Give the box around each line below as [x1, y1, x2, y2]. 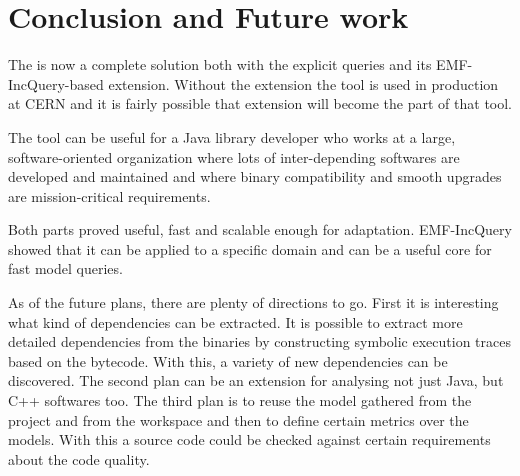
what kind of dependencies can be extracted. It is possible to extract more [8, 311, 463, 332]
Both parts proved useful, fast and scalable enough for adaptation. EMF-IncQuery [8, 219, 512, 240]
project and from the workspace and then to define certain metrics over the [8, 409, 469, 430]
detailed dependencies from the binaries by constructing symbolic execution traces [8, 331, 511, 352]
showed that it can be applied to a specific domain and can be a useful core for [8, 238, 492, 259]
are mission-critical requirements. [8, 185, 211, 206]
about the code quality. [8, 448, 150, 469]
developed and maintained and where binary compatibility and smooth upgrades [8, 166, 502, 187]
